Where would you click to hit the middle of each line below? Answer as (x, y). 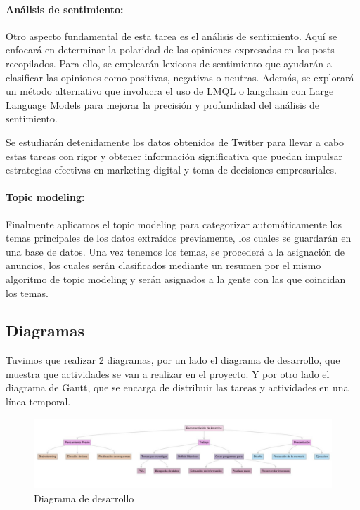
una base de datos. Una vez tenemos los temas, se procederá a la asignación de (175, 251)
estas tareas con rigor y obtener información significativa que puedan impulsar (174, 156)
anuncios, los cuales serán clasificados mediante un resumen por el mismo (163, 265)
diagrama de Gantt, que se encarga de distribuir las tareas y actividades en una (177, 387)
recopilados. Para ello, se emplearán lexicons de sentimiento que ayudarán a (169, 63)
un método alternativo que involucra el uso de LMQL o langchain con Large (170, 91)
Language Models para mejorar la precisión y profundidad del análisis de (163, 104)
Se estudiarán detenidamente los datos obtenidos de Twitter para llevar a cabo (175, 142)
